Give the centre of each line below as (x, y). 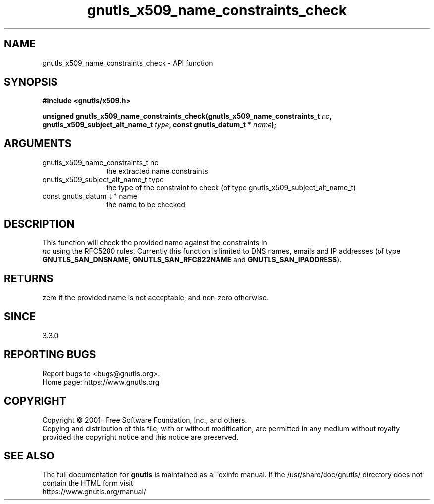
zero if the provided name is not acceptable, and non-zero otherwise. (156, 297)
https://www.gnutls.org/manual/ (94, 492)
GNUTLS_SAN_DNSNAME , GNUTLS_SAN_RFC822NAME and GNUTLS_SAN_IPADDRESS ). (192, 260)
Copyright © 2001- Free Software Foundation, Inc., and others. (145, 420)
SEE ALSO (29, 456)
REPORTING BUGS (50, 355)
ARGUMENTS (38, 143)
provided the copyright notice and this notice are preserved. (140, 437)
